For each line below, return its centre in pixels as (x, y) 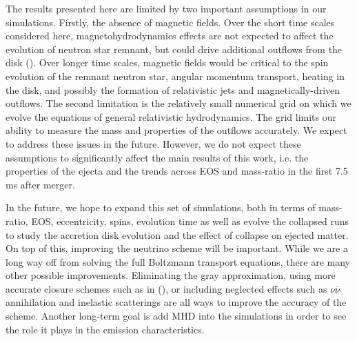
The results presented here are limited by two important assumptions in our (166, 8)
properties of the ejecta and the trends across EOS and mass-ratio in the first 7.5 (177, 171)
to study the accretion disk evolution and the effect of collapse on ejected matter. (177, 234)
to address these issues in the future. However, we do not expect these (153, 143)
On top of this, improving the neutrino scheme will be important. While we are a (177, 248)
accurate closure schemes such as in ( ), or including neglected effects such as (166, 288)
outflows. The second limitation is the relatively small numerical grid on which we (178, 103)
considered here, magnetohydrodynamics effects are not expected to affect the (170, 36)
